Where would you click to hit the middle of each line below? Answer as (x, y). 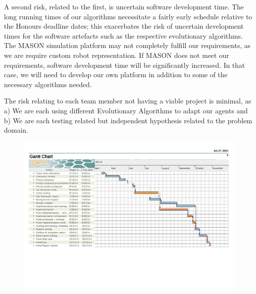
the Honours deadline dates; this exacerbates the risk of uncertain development (124, 26)
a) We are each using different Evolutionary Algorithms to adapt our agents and (126, 110)
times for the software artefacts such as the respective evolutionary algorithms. (124, 35)
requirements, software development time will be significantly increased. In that (125, 65)
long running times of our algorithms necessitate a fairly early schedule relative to (128, 16)
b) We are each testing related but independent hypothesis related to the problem (128, 120)
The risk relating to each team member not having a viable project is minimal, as (128, 101)
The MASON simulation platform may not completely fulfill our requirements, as (127, 45)
